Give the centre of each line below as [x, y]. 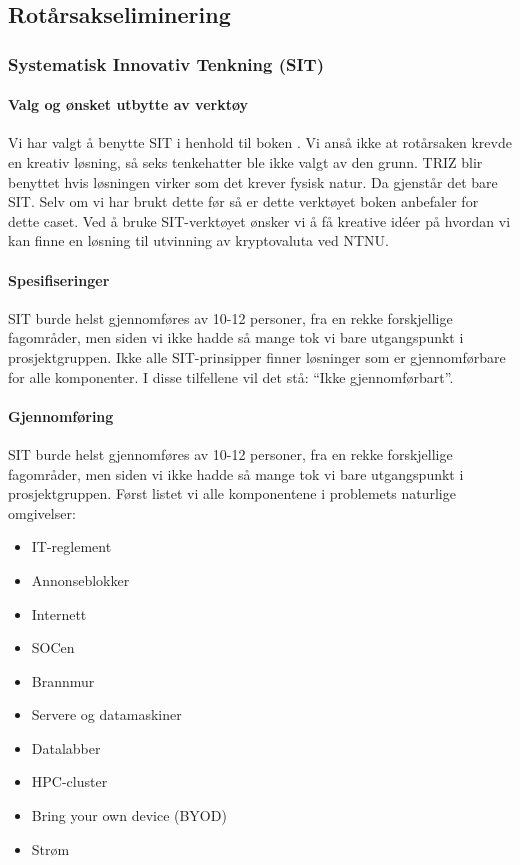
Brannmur [63, 680]
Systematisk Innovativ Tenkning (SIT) [166, 63]
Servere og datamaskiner [106, 714]
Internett [59, 613]
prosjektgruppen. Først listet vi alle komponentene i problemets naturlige [232, 493]
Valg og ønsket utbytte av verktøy [128, 104]
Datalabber [66, 747]
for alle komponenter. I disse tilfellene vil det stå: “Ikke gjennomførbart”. [231, 376]
